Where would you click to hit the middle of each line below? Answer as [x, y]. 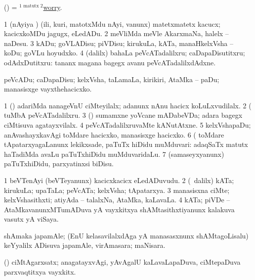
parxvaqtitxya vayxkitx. [40, 271]
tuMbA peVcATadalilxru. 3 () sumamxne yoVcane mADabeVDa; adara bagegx [123, 115]
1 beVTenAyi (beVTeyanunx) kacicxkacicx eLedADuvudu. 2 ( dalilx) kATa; [119, 180]
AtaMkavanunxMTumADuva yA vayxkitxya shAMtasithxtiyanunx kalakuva [119, 209]
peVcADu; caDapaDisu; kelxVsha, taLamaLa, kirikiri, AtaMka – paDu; [112, 79]
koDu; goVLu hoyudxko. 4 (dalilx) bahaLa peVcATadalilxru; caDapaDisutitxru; [125, 53]
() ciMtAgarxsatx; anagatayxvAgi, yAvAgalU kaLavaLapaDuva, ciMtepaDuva [122, 262]
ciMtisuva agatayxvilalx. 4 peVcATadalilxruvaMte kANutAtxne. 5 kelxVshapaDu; [127, 124]
